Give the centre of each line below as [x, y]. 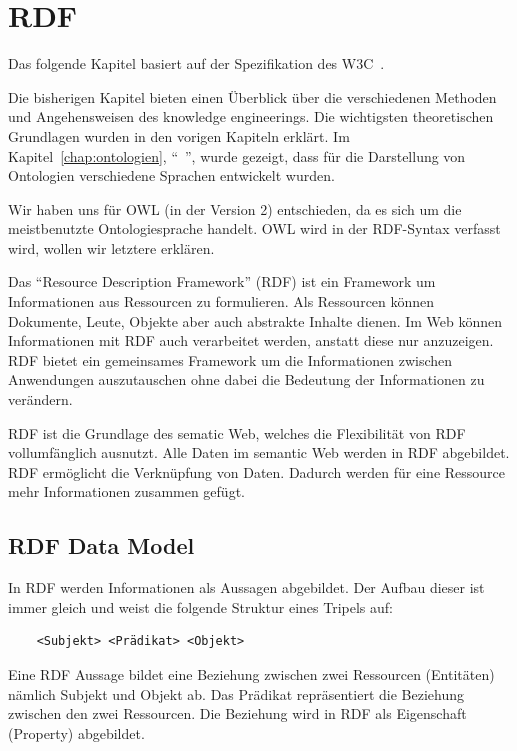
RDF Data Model [101, 545]
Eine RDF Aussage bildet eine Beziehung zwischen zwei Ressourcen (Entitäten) [251, 673]
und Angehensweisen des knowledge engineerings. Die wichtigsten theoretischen [251, 116]
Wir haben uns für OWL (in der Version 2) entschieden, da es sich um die [235, 208]
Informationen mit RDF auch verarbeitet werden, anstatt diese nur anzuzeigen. [251, 340]
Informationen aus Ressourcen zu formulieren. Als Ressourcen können [221, 301]
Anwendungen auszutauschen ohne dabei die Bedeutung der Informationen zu [246, 379]
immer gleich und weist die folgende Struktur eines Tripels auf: [201, 606]
